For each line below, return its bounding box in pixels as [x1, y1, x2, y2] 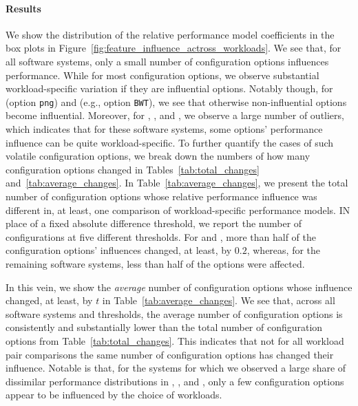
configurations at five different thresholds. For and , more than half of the [6, 229, 316, 244]
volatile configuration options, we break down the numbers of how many [6, 149, 310, 163]
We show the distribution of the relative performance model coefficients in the [6, 27, 335, 41]
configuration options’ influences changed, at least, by [6, 243, 232, 257]
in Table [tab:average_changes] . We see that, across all [102, 293, 335, 308]
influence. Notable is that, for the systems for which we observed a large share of [6, 361, 346, 375]
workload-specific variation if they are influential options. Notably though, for [6, 81, 333, 96]
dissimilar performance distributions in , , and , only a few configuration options [6, 374, 344, 388]
